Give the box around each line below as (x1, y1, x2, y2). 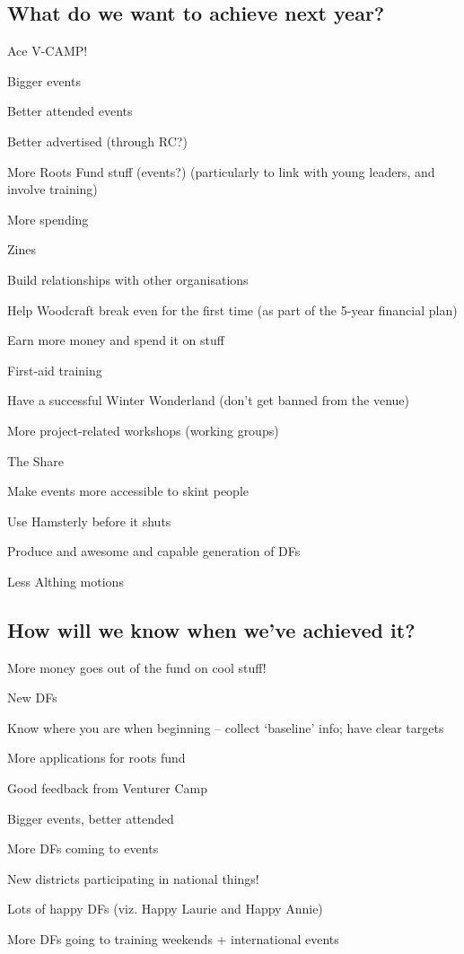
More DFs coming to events (7, 839, 159, 858)
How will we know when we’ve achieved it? (7, 615, 416, 643)
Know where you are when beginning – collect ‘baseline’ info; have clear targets (7, 718, 444, 737)
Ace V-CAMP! (7, 41, 88, 60)
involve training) (7, 180, 98, 199)
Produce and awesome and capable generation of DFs (7, 542, 301, 561)
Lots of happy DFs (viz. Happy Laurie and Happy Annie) (7, 899, 323, 918)
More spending (7, 209, 89, 228)
